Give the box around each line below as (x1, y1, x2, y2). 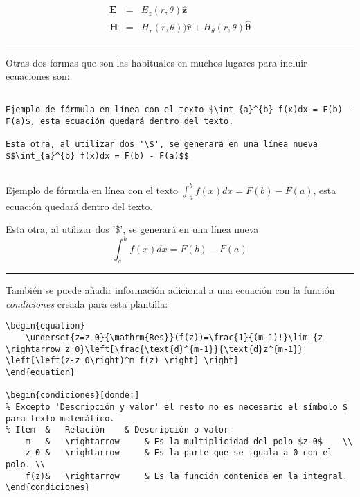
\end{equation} (6, 367, 75, 377)
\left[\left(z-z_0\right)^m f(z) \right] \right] (6, 356, 239, 366)
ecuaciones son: (6, 69, 70, 83)
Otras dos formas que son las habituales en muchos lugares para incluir (6, 55, 307, 69)
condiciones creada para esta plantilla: (6, 296, 168, 311)
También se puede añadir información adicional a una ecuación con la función (6, 283, 335, 297)
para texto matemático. (6, 413, 115, 424)
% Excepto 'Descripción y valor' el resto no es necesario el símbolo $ (6, 401, 348, 412)
